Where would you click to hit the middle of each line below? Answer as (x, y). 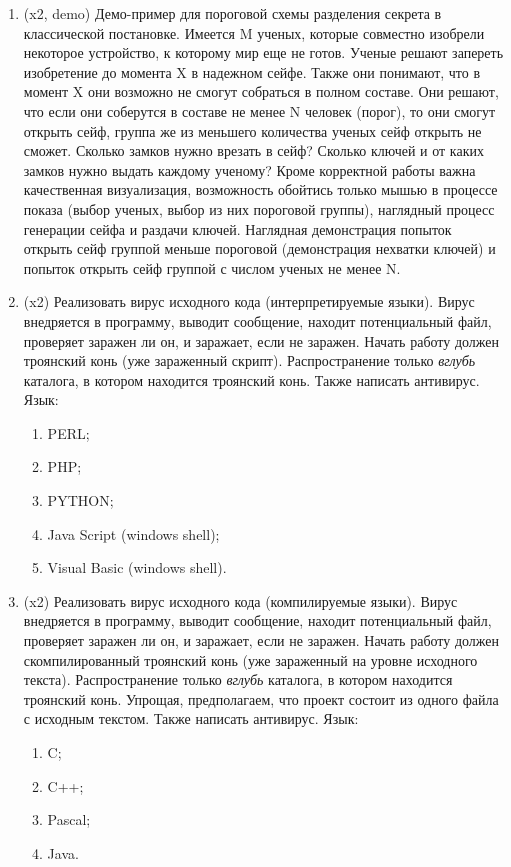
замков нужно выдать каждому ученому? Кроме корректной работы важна (249, 169)
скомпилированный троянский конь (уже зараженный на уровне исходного (250, 659)
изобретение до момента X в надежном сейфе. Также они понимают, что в (252, 71)
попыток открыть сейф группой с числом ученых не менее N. (212, 267)
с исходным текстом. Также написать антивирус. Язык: (191, 718)
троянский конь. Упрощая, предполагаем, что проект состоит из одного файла (261, 698)
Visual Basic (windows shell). (137, 567)
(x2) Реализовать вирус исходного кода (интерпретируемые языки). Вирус (249, 301)
